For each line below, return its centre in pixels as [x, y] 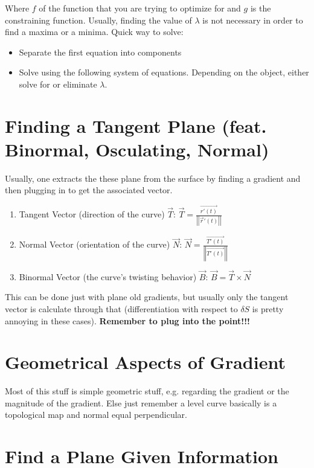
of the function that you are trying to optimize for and [140, 8]
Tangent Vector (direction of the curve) [92, 214]
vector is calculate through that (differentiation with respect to [121, 308]
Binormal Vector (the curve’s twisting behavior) [108, 276]
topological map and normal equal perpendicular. [96, 415]
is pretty [268, 308]
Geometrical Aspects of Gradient [145, 362]
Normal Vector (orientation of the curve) [95, 244]
